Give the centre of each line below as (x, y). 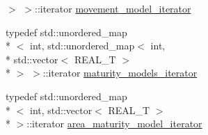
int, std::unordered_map (82, 46)
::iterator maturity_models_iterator (120, 73)
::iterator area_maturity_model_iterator (114, 124)
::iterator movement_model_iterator (113, 8)
